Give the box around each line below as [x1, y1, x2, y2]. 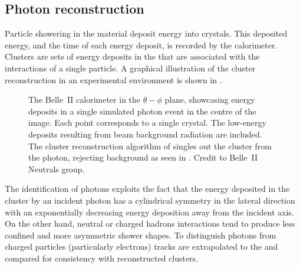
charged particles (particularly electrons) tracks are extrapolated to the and [5, 240, 278, 253]
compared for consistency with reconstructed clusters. [5, 251, 199, 264]
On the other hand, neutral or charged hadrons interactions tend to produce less [5, 217, 295, 230]
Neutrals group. [28, 162, 85, 175]
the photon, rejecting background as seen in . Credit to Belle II [28, 151, 258, 164]
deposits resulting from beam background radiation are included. [28, 128, 262, 140]
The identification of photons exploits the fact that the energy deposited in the [5, 182, 290, 195]
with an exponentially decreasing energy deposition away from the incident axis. [5, 205, 294, 218]
